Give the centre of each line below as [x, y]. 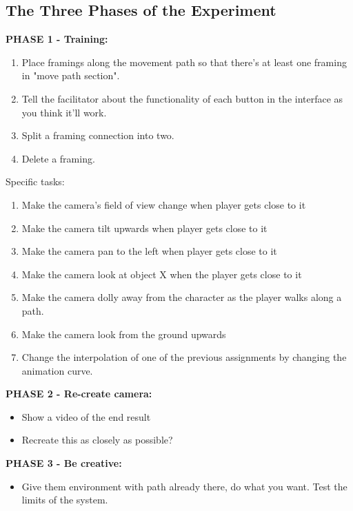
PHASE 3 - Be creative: [64, 463]
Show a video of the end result [86, 416]
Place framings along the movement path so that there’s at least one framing [184, 62]
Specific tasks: [35, 181]
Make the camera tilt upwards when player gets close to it [144, 228]
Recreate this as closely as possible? [97, 440]
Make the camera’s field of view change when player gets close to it [164, 204]
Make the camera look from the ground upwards [124, 334]
